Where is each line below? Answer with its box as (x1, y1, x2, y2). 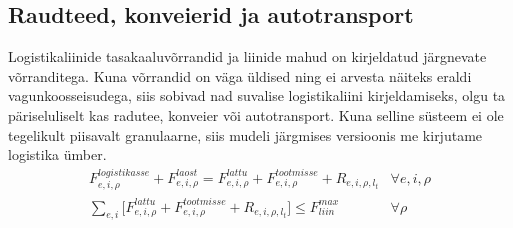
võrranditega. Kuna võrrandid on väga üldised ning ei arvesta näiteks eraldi (8, 65, 472, 86)
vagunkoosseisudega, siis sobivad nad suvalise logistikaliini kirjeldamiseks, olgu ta (8, 85, 506, 106)
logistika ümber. (8, 144, 107, 165)
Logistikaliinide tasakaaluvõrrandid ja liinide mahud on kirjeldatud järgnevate (8, 46, 487, 67)
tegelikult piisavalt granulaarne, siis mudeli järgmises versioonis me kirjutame (8, 124, 483, 145)
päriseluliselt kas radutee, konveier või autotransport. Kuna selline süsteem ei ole (8, 104, 504, 125)
